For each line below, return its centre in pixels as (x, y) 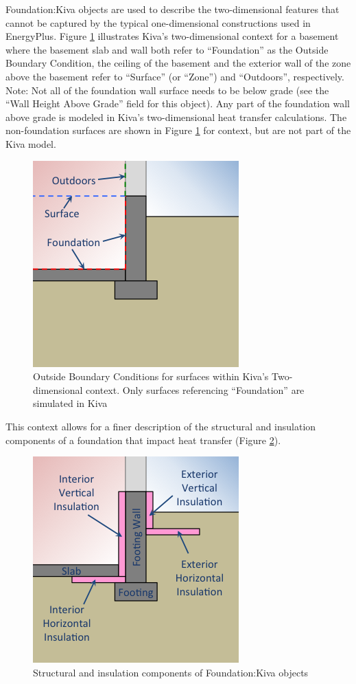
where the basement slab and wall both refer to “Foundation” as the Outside (167, 49)
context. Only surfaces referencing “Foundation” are (195, 389)
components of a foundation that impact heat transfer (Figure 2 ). (143, 440)
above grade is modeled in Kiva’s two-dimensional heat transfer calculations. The (176, 117)
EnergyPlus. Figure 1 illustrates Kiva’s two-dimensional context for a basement (172, 36)
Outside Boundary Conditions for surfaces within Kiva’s (151, 376)
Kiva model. (31, 143)
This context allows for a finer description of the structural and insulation (161, 426)
